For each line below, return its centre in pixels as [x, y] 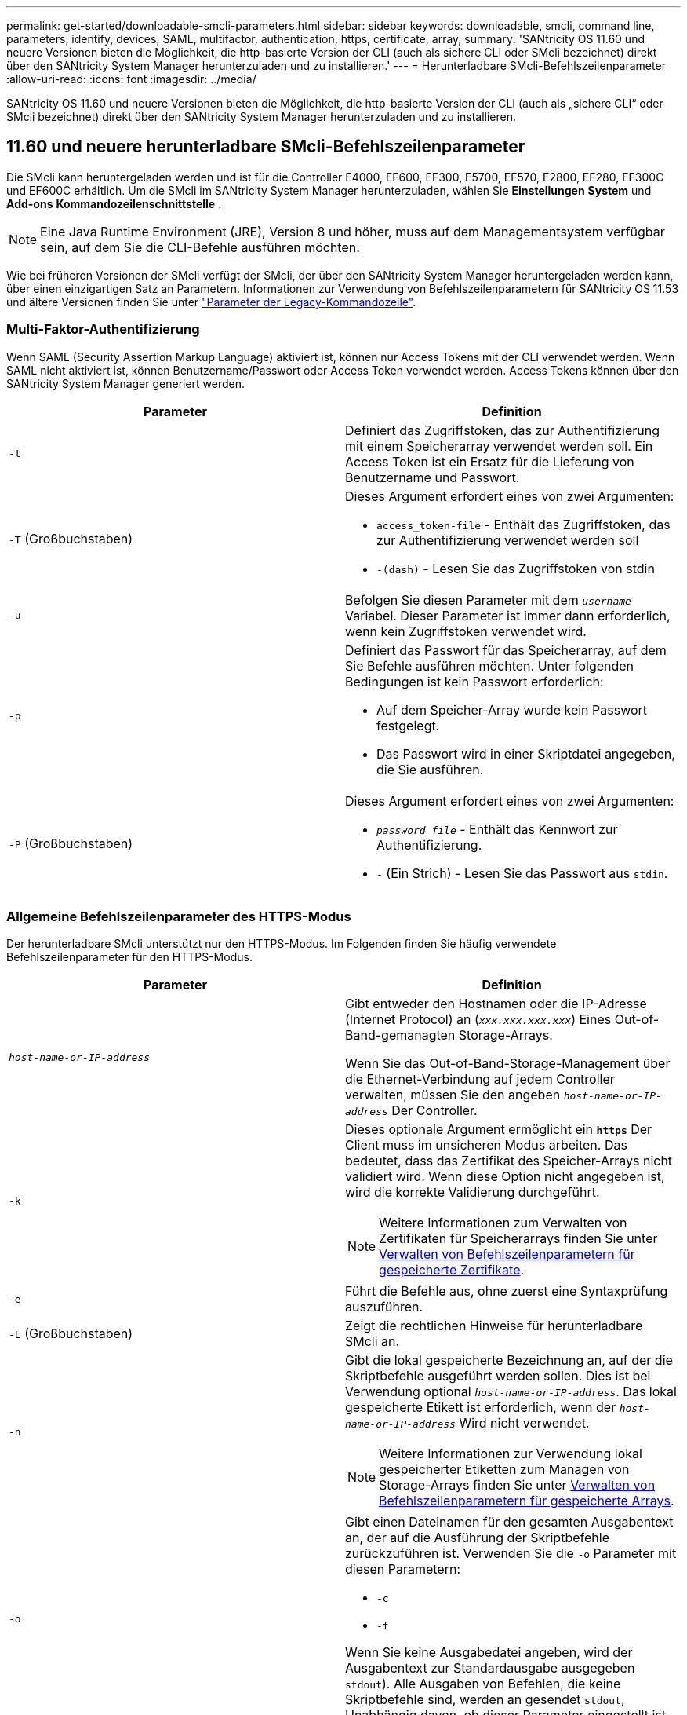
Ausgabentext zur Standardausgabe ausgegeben [490, 1668]
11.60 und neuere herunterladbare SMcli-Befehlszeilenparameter [266, 147]
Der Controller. [434, 1111]
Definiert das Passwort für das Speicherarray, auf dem [506, 650]
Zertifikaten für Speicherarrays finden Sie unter [518, 1239]
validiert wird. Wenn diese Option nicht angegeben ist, [505, 1177]
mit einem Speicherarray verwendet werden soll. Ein [499, 446]
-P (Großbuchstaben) [71, 843]
